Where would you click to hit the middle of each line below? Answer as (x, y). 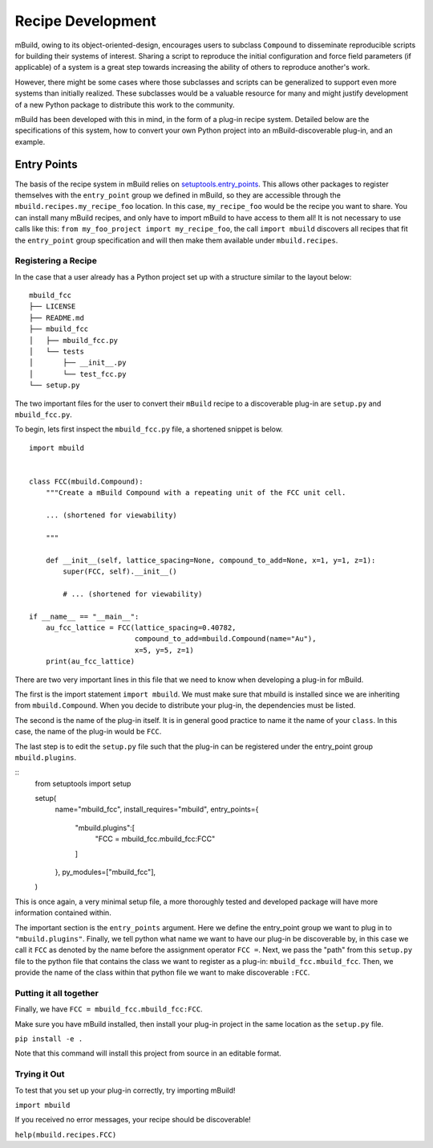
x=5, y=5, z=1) (164, 650)
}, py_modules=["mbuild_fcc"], (105, 872)
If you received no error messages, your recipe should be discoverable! (133, 1120)
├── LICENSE (53, 306)
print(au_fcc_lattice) (90, 662)
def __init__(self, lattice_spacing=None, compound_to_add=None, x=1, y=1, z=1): (210, 560)
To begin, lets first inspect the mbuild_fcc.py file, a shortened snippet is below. (149, 429)
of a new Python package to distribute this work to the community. (125, 104)
